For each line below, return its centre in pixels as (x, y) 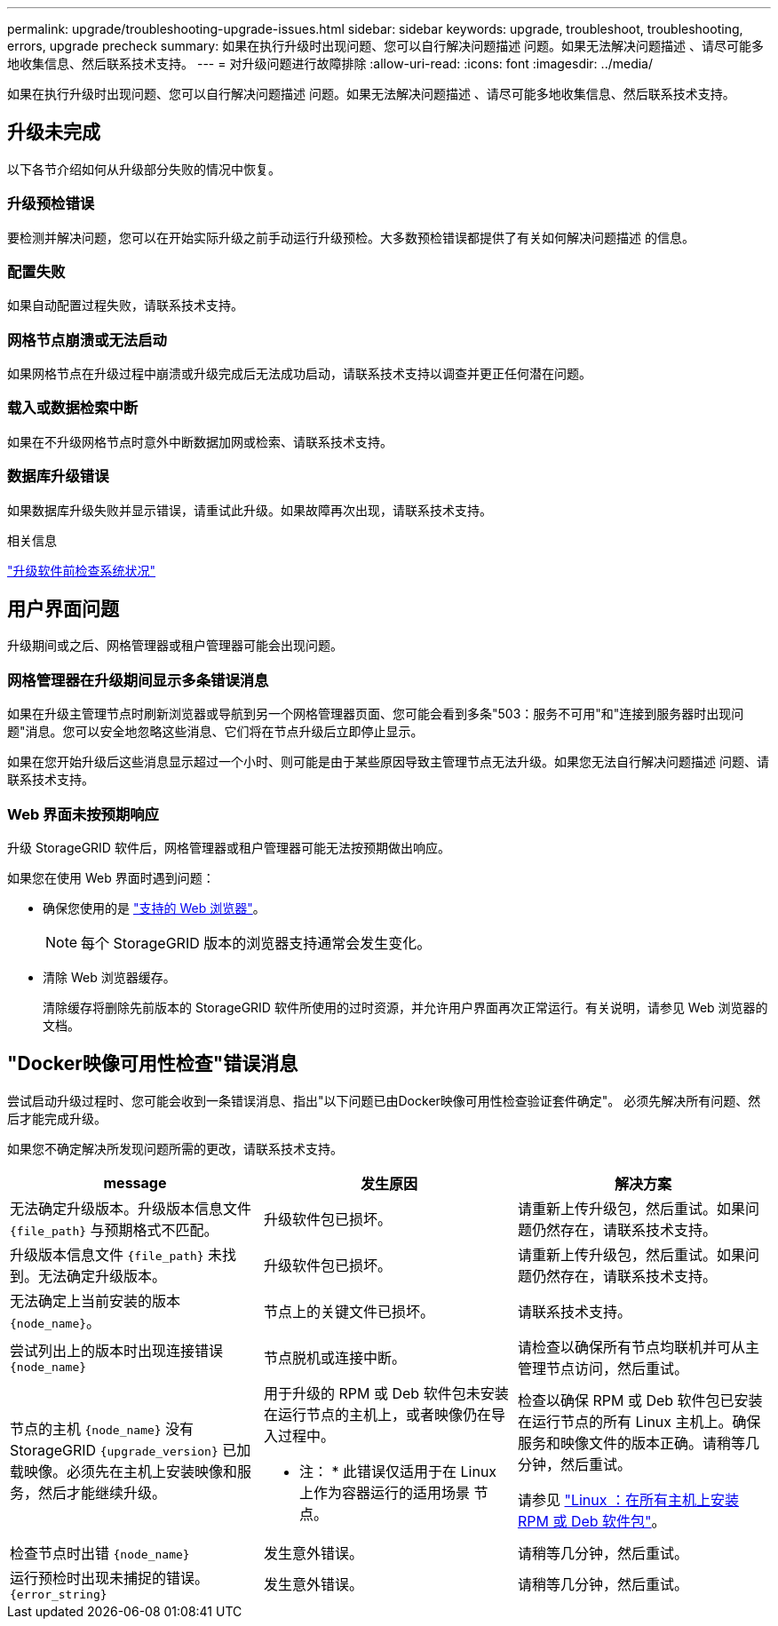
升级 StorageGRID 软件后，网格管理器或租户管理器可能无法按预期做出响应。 (229, 847)
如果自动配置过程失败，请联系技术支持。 (125, 305)
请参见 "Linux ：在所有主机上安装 (628, 1499)
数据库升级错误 (58, 476)
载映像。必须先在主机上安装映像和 (124, 1471)
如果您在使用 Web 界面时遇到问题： (111, 877)
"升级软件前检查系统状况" (82, 570)
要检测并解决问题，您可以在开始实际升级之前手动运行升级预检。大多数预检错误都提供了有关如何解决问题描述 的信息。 (351, 237)
